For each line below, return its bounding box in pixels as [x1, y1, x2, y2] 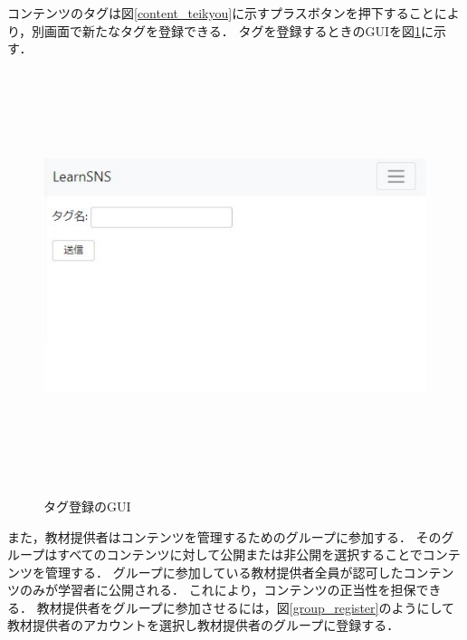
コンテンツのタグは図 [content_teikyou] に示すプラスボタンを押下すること [7, 4, 434, 22]
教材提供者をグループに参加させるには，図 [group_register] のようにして [36, 597, 455, 616]
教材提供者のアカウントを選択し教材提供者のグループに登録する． [7, 616, 400, 635]
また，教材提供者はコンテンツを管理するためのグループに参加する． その [7, 527, 442, 546]
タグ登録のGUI [43, 496, 131, 515]
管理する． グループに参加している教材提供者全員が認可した [44, 562, 404, 581]
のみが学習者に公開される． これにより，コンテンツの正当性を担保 [19, 580, 416, 599]
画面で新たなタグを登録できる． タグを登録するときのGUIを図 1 [44, 21, 421, 40]
